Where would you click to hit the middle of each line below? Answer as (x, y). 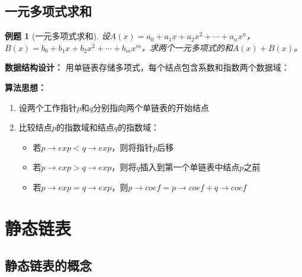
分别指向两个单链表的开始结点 (151, 107)
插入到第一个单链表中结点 (190, 167)
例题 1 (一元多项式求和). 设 (57, 36)
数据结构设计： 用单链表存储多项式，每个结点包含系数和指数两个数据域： (147, 67)
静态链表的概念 (48, 265)
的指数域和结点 (85, 127)
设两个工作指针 (48, 107)
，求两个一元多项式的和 (187, 47)
